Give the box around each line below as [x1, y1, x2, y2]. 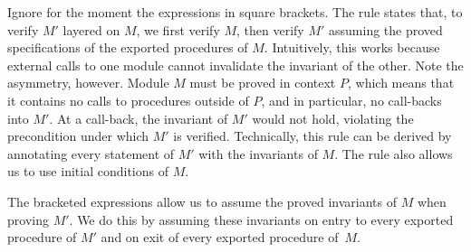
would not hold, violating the [252, 108, 414, 127]
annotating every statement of [7, 144, 175, 163]
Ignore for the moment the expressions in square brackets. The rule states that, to [7, 3, 463, 21]
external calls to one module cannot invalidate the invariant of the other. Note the [7, 55, 464, 74]
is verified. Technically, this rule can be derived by [173, 126, 452, 145]
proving [7, 210, 49, 229]
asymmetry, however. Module [7, 73, 169, 92]
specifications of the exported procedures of [7, 38, 248, 57]
